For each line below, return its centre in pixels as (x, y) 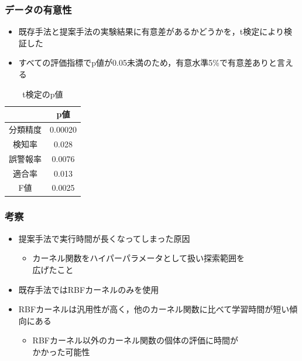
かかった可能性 (61, 351)
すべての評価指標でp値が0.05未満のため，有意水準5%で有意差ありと (147, 63)
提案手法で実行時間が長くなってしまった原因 (104, 238)
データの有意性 (38, 9)
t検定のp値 (43, 94)
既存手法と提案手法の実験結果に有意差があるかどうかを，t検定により (151, 31)
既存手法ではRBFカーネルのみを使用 (89, 289)
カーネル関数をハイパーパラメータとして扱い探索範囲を (139, 258)
